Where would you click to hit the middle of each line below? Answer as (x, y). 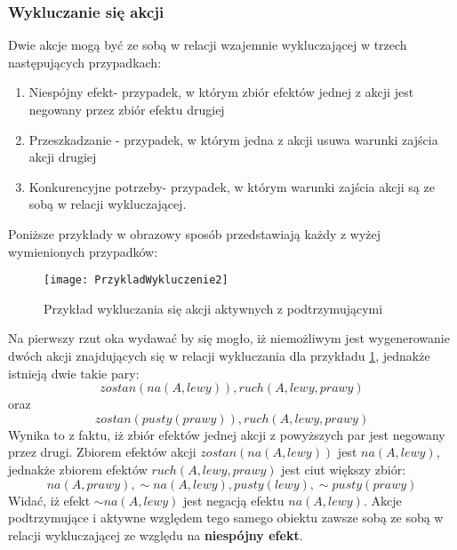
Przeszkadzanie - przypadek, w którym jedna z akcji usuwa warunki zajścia (233, 139)
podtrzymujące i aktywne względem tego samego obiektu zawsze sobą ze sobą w (226, 518)
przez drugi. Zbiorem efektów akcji (102, 452)
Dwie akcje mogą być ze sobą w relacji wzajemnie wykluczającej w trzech (208, 45)
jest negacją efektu (233, 500)
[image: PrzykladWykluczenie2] (136, 280)
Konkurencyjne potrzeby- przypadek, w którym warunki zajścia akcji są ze (232, 186)
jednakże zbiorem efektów (78, 469)
